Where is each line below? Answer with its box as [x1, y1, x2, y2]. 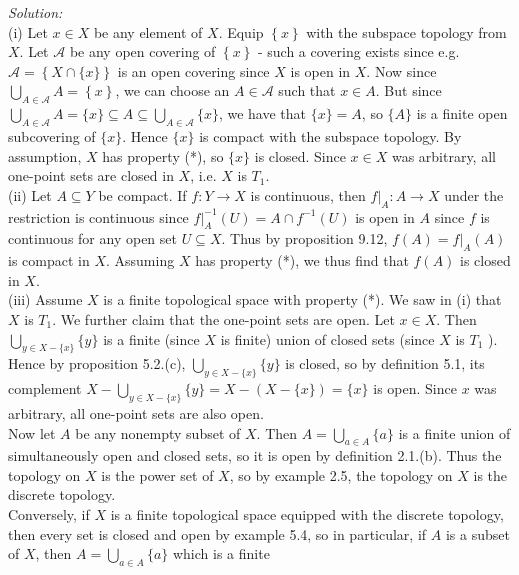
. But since [375, 80, 442, 101]
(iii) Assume [8, 289, 83, 310]
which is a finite [172, 543, 270, 564]
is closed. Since [254, 145, 346, 166]
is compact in [8, 250, 90, 271]
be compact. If [98, 184, 187, 205]
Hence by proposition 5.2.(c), [8, 353, 186, 374]
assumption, [8, 145, 82, 166]
